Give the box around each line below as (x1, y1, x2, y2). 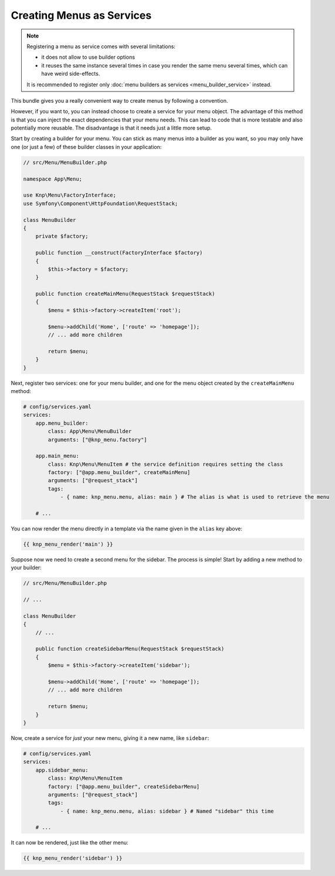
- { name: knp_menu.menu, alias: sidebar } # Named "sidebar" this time (60, 807, 274, 814)
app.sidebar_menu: (35, 766, 89, 773)
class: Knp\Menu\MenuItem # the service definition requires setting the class (48, 461, 283, 468)
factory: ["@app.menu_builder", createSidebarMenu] (48, 783, 200, 790)
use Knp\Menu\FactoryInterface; (23, 192, 117, 199)
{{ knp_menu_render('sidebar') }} (23, 855, 123, 862)
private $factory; (35, 233, 89, 240)
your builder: (11, 564, 42, 571)
